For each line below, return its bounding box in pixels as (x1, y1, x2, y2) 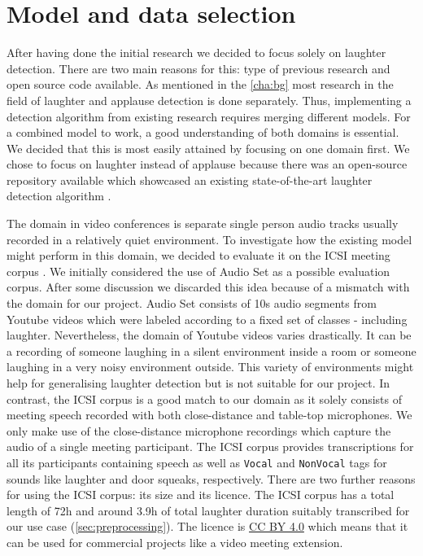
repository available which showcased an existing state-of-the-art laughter (7, 171, 373, 188)
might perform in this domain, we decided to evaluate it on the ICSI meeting (7, 247, 390, 264)
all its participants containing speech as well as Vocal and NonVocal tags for (7, 453, 387, 471)
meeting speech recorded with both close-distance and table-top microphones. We (7, 406, 412, 423)
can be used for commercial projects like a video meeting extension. (7, 534, 343, 550)
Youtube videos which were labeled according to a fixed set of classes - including (7, 310, 408, 327)
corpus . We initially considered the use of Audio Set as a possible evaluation (7, 262, 390, 279)
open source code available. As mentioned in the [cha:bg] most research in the (7, 76, 394, 93)
